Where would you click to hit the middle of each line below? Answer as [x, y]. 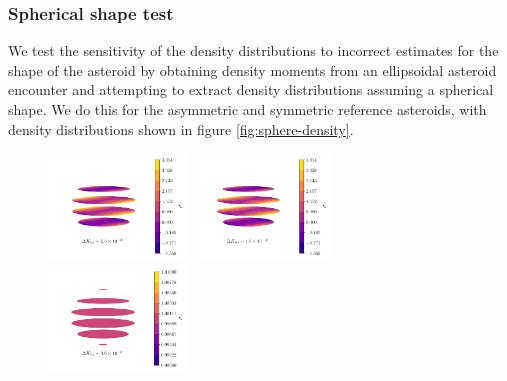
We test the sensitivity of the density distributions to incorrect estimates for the [253, 50]
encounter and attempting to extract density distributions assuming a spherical [251, 89]
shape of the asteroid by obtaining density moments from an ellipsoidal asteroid [252, 69]
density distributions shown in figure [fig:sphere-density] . [181, 128]
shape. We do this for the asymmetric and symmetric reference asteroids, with [247, 109]
